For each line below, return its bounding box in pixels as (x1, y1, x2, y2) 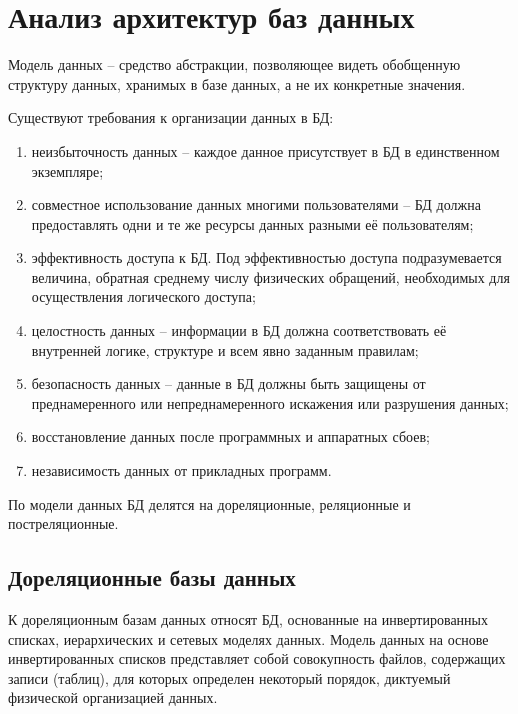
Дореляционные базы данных (8, 562, 296, 593)
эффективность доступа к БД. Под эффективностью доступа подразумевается (31, 247, 502, 268)
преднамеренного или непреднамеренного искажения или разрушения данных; (31, 392, 509, 413)
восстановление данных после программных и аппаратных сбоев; (31, 426, 430, 447)
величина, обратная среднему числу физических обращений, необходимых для (31, 266, 510, 287)
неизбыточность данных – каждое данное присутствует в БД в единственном (31, 140, 500, 161)
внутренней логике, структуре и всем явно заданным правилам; (31, 339, 419, 360)
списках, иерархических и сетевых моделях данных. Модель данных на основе (8, 628, 489, 649)
